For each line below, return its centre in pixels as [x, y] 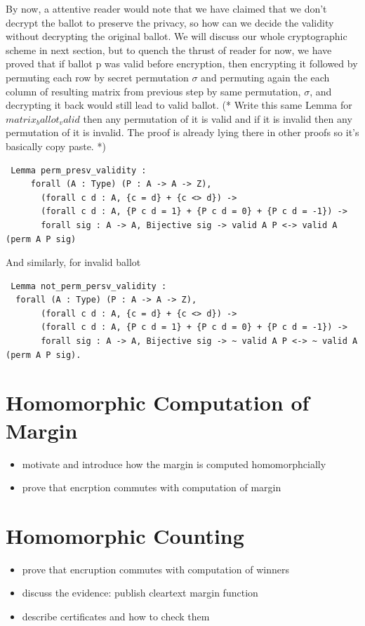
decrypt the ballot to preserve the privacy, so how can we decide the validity [170, 22]
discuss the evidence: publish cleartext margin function [140, 593]
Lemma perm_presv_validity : [79, 170]
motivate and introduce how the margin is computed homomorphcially [174, 464]
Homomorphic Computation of [158, 402]
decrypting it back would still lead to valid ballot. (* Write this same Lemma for [179, 105]
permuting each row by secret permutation [97, 77]
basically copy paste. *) [56, 146]
